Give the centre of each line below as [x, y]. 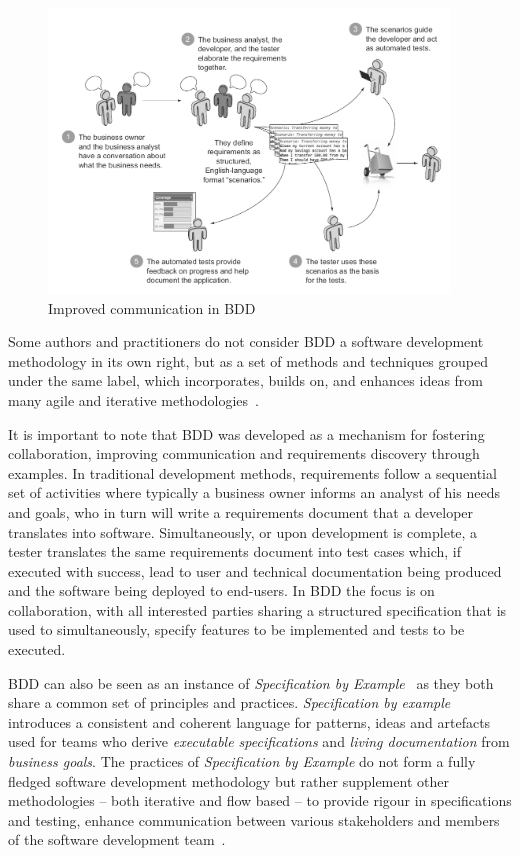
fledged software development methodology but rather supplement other [228, 780]
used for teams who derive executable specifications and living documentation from [259, 741]
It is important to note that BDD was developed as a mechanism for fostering [246, 433]
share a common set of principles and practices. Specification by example [229, 702]
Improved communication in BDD [152, 307]
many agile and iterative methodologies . [133, 399]
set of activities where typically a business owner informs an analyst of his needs [254, 492]
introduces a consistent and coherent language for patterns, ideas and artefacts [249, 721]
